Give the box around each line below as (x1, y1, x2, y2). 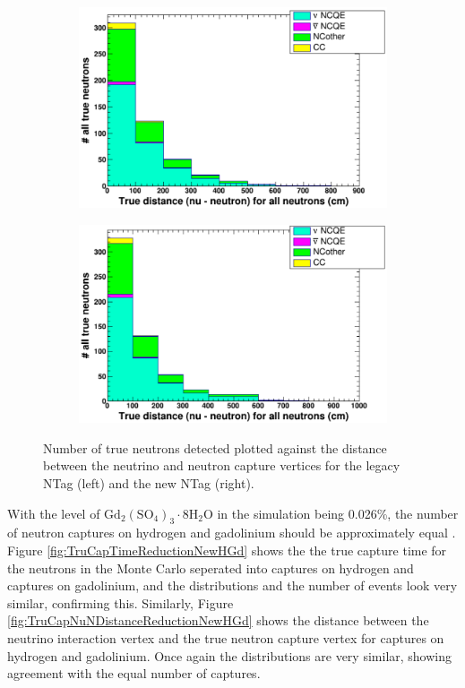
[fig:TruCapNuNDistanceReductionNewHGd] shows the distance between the (7, 611, 429, 630)
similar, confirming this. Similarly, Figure (7, 593, 234, 612)
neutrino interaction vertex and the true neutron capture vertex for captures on (7, 628, 444, 647)
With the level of (7, 503, 100, 522)
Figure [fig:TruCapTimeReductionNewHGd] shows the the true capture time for (7, 541, 447, 560)
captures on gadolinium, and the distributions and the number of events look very (7, 576, 458, 595)
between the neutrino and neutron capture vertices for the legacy (43, 456, 400, 475)
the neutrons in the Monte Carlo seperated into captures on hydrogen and (7, 558, 414, 577)
